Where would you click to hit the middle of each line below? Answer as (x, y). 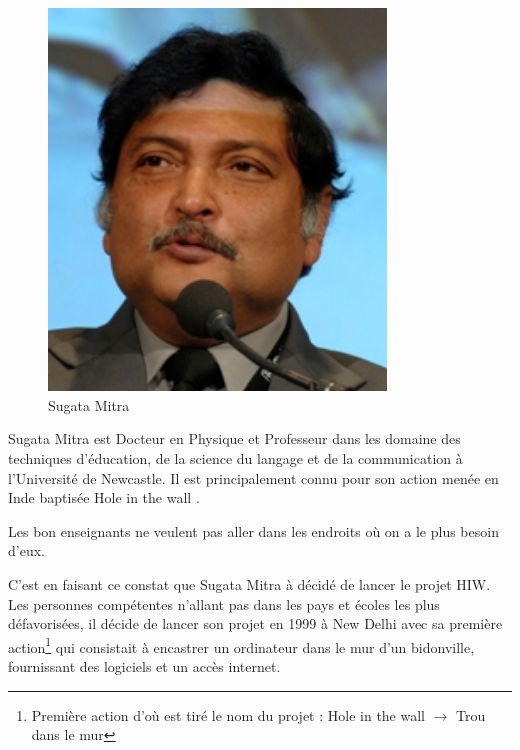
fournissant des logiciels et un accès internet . (144, 666)
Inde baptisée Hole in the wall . (104, 497)
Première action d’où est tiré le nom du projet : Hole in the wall (228, 714)
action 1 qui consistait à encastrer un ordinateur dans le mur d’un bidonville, (241, 645)
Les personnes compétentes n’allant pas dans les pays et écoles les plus (224, 603)
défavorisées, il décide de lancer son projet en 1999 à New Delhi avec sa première (255, 623)
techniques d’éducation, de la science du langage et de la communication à (235, 458)
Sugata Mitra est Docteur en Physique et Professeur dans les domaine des (234, 438)
